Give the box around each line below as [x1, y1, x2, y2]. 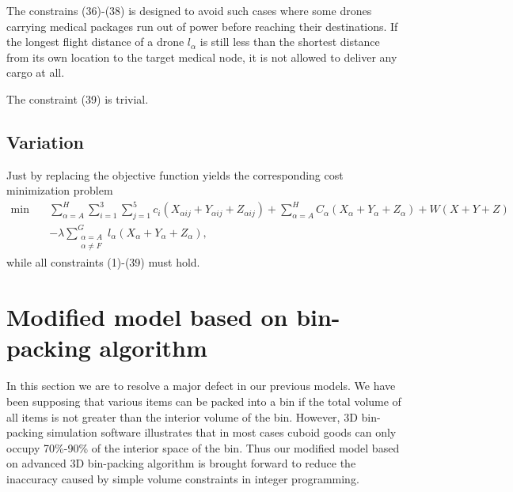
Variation [6, 129, 84, 153]
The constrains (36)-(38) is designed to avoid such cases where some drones [6, 2, 372, 18]
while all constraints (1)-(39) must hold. [6, 254, 200, 271]
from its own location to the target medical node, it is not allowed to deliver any [6, 48, 397, 65]
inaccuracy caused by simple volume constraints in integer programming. [6, 470, 359, 486]
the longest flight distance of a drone [6, 33, 184, 50]
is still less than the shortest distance [199, 33, 380, 50]
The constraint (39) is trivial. [6, 90, 149, 107]
